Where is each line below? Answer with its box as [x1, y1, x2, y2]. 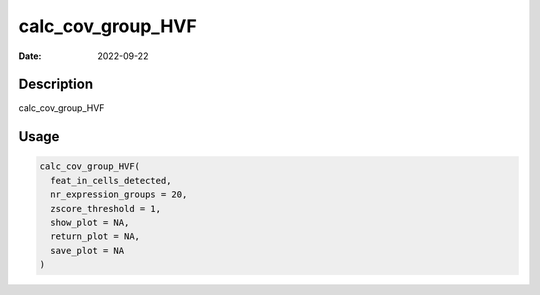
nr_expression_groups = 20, [50, 189, 188, 200]
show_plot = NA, [50, 217, 130, 229]
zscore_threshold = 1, [50, 203, 162, 214]
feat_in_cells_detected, [50, 175, 172, 186]
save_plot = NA [50, 245, 125, 256]
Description [18, 76, 94, 93]
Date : [18, 50, 42, 62]
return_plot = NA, [50, 231, 140, 242]
